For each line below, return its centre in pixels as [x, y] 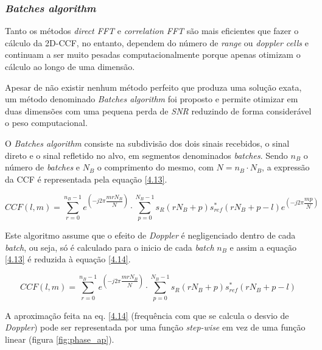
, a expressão [286, 167]
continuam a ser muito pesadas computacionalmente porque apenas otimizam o [153, 54]
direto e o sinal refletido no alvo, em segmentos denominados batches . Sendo [146, 155]
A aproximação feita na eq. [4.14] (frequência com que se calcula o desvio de [147, 315]
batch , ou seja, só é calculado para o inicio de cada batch [110, 247]
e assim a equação [263, 247]
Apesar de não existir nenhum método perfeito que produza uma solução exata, [153, 87]
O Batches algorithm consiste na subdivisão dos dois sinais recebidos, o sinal [147, 143]
